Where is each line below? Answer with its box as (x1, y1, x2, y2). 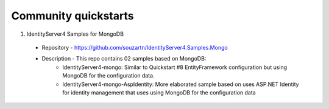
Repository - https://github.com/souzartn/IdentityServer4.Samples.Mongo (41, 44, 228, 51)
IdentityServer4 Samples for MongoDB (26, 30, 124, 38)
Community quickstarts (11, 9, 134, 22)
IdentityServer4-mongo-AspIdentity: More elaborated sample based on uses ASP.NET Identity (62, 81, 299, 88)
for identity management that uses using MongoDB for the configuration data (62, 88, 256, 96)
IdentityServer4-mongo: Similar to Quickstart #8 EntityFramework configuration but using (62, 64, 288, 71)
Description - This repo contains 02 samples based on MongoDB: (41, 55, 207, 62)
